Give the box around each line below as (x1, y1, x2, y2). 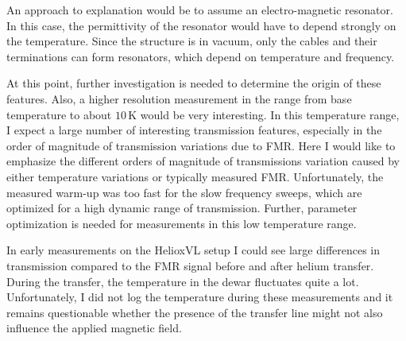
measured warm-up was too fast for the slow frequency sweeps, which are (6, 184, 362, 200)
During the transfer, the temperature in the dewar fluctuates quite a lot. (6, 273, 359, 289)
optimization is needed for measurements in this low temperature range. (6, 215, 357, 231)
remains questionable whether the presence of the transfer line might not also (6, 304, 383, 320)
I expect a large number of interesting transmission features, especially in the (6, 122, 382, 138)
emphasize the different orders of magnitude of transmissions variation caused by (6, 153, 400, 169)
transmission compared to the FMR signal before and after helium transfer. (6, 257, 374, 273)
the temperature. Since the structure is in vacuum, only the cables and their (6, 33, 377, 49)
